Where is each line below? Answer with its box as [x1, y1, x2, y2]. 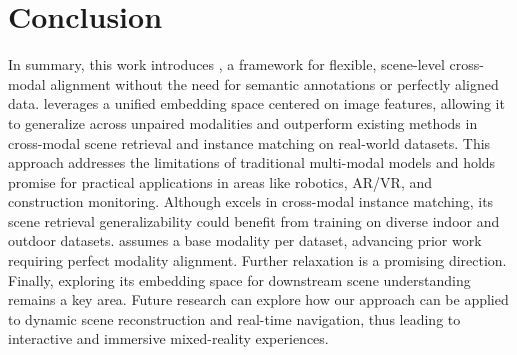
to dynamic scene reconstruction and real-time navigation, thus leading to [8, 308, 461, 329]
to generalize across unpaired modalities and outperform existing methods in [8, 112, 478, 133]
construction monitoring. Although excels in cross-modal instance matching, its [8, 191, 494, 212]
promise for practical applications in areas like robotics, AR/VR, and [8, 171, 433, 192]
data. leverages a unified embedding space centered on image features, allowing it [8, 93, 505, 114]
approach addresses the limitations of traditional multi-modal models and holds [8, 152, 496, 173]
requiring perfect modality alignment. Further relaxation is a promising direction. [8, 250, 507, 271]
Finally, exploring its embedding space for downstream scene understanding [8, 269, 471, 290]
